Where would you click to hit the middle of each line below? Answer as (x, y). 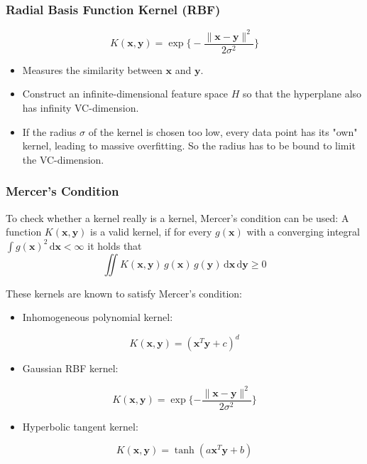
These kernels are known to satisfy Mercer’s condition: (124, 293)
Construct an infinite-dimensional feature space (125, 94)
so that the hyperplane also (302, 94)
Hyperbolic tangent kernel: (80, 426)
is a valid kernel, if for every (151, 232)
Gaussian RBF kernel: (70, 368)
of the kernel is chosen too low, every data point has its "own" (223, 131)
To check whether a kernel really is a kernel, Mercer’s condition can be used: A (177, 217)
